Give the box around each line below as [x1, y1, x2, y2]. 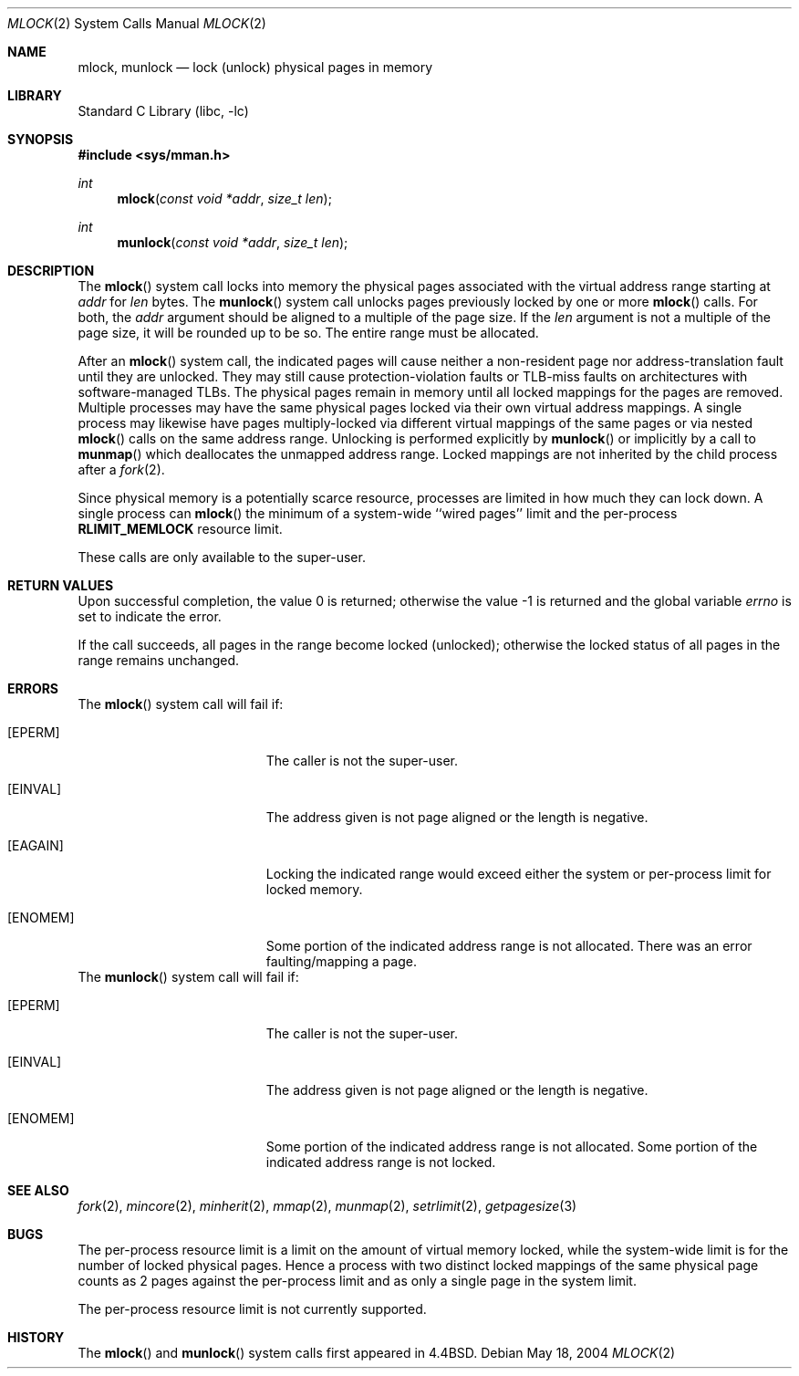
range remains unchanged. [78, 652, 240, 668]
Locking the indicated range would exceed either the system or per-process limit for [265, 866, 772, 881]
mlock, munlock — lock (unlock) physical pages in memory [78, 59, 433, 75]
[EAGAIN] [7, 838, 64, 853]
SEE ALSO [7, 1183, 69, 1198]
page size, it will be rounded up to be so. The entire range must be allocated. [78, 325, 539, 340]
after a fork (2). [78, 462, 165, 477]
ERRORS [7, 681, 59, 696]
